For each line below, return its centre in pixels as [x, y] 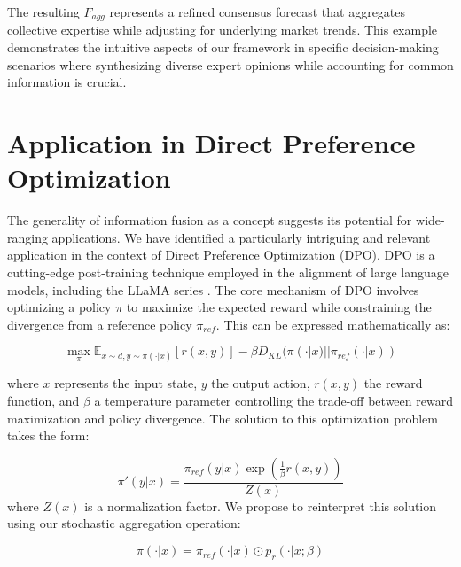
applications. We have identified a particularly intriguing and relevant [241, 237]
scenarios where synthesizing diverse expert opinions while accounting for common [230, 64]
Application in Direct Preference [211, 143]
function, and [43, 401]
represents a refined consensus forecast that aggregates [258, 12]
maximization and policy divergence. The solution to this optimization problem [223, 418]
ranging [27, 237]
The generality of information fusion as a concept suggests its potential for [210, 220]
